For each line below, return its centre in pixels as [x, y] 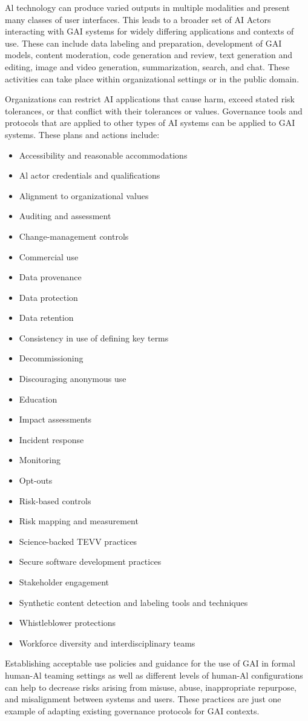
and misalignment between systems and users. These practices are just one [143, 699]
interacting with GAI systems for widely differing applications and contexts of [149, 31]
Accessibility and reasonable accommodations [103, 155]
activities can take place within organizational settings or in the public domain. [152, 78]
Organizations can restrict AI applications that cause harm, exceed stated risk [150, 99]
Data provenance [50, 277]
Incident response [51, 439]
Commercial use [49, 256]
